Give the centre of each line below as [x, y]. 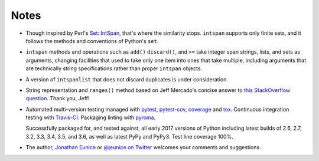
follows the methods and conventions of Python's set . [92, 41]
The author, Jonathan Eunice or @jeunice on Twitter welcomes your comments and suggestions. [143, 147]
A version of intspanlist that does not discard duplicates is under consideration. [127, 79]
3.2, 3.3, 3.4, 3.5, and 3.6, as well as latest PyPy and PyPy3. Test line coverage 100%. [129, 136]
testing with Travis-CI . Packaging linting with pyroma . [91, 117]
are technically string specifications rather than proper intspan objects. [114, 68]
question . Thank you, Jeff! [58, 98]
